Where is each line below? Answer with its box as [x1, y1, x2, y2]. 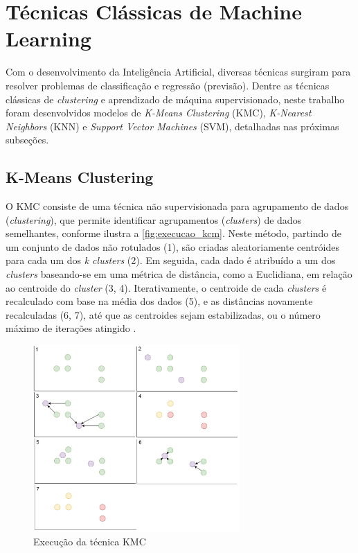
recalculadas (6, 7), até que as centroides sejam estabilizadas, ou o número [6, 307, 321, 322]
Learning [6, 24, 91, 53]
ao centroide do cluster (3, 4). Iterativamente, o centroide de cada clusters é [6, 280, 327, 295]
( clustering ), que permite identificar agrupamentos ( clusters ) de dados [6, 212, 302, 227]
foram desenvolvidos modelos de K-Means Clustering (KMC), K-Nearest [6, 105, 312, 120]
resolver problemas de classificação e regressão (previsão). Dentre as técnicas [6, 78, 330, 92]
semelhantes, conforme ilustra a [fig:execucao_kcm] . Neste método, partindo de [6, 226, 341, 240]
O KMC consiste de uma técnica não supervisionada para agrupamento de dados [6, 199, 349, 213]
